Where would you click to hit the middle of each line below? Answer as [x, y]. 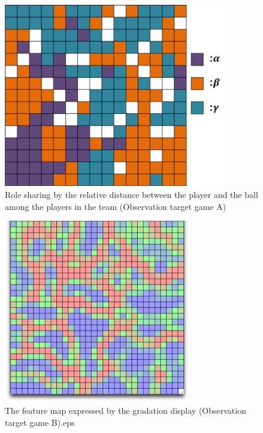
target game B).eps [40, 422]
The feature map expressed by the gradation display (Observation [126, 411]
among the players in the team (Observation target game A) [116, 206]
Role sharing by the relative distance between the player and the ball [131, 194]
